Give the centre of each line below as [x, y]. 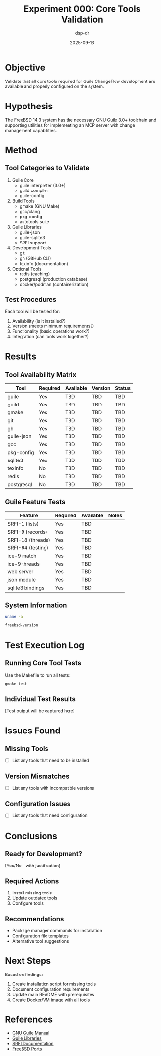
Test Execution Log [45, 645]
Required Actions [32, 881]
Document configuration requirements [51, 989]
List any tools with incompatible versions [53, 788]
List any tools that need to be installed [50, 760]
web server [21, 572]
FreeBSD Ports [27, 1049]
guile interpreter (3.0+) [42, 185]
